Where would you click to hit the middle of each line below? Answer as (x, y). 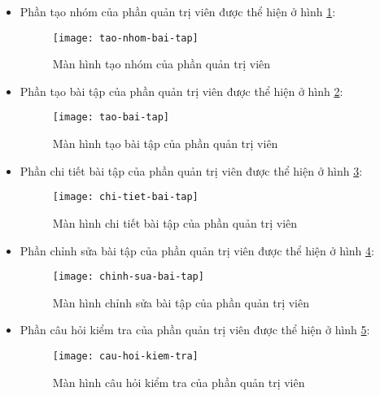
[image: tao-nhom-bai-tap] (125, 38)
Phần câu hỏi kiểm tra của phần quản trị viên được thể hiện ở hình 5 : (195, 330)
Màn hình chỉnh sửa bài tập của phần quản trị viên (181, 302)
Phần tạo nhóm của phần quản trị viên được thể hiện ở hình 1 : (178, 11)
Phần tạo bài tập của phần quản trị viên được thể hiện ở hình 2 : (181, 91)
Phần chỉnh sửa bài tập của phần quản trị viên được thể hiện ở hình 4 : (197, 250)
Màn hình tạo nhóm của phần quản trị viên (162, 64)
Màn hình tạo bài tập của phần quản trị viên (165, 144)
